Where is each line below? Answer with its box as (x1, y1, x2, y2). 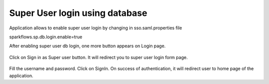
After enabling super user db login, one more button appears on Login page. (9, 43, 166, 49)
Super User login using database (9, 7, 147, 18)
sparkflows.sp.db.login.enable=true (9, 34, 82, 40)
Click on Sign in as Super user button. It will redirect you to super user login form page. (9, 54, 188, 60)
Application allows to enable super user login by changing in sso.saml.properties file (9, 25, 182, 31)
